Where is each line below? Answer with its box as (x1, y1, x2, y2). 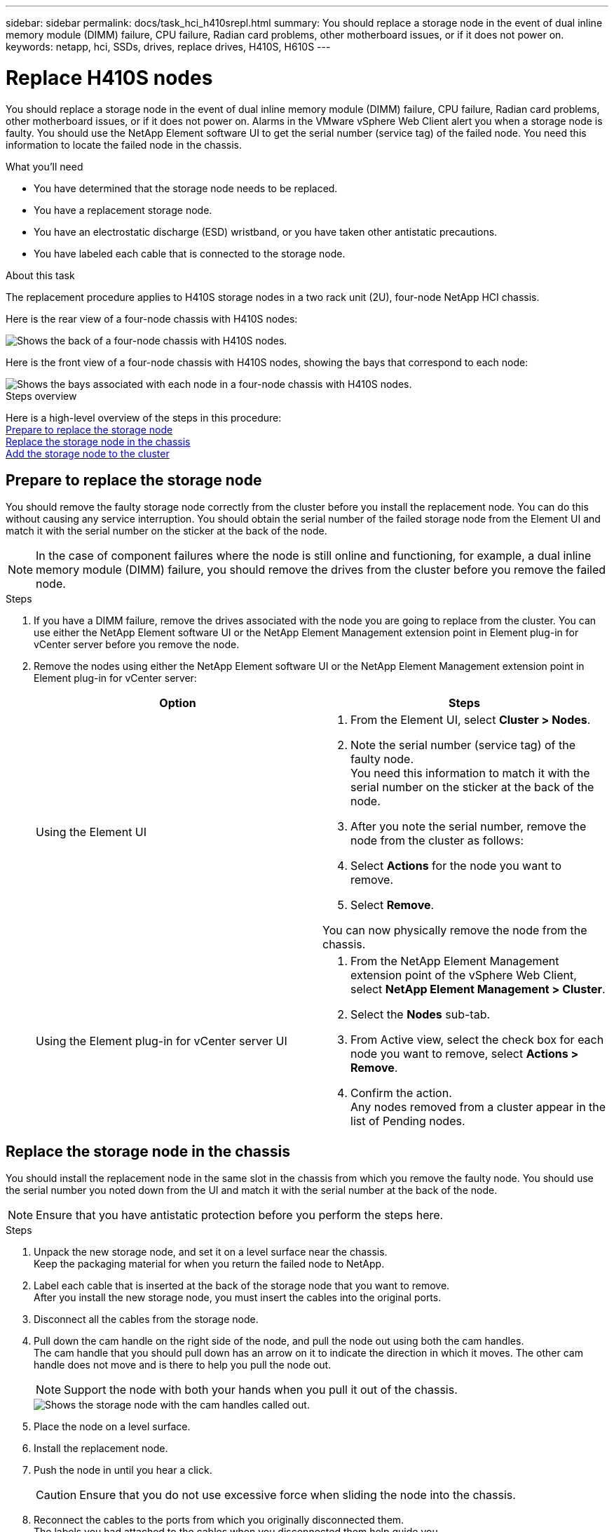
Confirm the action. (350, 1086, 452, 1101)
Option (159, 696, 196, 711)
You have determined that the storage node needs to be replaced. (34, 182, 338, 194)
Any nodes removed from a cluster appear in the (350, 1100, 606, 1115)
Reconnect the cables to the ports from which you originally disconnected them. (34, 1514, 404, 1526)
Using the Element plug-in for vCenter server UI (36, 1034, 287, 1049)
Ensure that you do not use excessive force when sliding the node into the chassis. (79, 1488, 516, 1503)
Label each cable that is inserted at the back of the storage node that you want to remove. (34, 1279, 450, 1292)
